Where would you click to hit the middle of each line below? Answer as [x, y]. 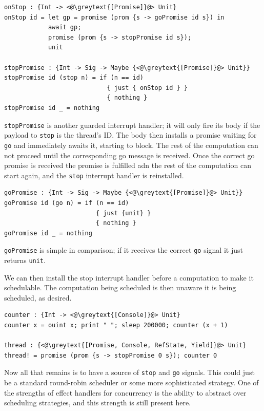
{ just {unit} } [123, 213]
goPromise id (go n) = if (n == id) [67, 203]
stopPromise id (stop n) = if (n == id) [74, 78]
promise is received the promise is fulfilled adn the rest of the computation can [128, 165]
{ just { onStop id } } [147, 88]
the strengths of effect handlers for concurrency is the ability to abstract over [125, 392]
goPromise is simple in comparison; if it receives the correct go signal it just [124, 250]
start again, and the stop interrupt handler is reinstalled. [94, 175]
